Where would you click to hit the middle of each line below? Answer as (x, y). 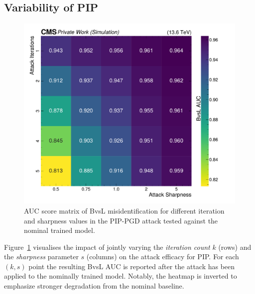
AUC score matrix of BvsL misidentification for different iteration (124, 210)
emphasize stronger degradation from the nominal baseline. (94, 286)
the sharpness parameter (41, 257)
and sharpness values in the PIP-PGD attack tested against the (121, 220)
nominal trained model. (60, 230)
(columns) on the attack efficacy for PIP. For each (163, 257)
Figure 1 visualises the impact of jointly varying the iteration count (107, 247)
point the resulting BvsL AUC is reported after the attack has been (132, 266)
